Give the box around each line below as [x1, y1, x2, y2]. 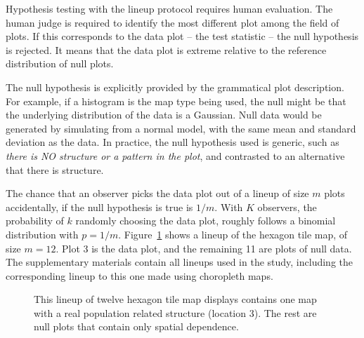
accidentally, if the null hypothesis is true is [6, 199, 193, 214]
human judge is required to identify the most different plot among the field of [6, 15, 339, 29]
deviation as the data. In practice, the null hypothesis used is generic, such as [6, 135, 339, 149]
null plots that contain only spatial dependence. [34, 319, 239, 334]
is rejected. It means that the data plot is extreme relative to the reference [6, 42, 327, 57]
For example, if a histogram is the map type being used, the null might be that [6, 93, 346, 108]
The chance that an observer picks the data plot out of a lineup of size [6, 186, 309, 201]
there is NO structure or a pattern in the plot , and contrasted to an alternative [6, 148, 345, 163]
